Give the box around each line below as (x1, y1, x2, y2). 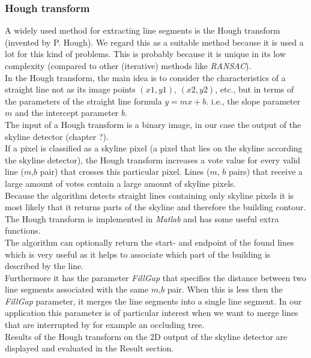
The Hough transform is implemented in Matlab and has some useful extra (5, 212, 279, 225)
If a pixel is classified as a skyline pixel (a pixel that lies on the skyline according (5, 142, 303, 154)
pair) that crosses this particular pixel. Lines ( (40, 165, 210, 178)
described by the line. (5, 259, 84, 272)
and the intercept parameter (14, 106, 119, 119)
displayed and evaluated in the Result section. (5, 342, 174, 354)
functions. (5, 224, 41, 237)
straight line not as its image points (5, 83, 136, 96)
